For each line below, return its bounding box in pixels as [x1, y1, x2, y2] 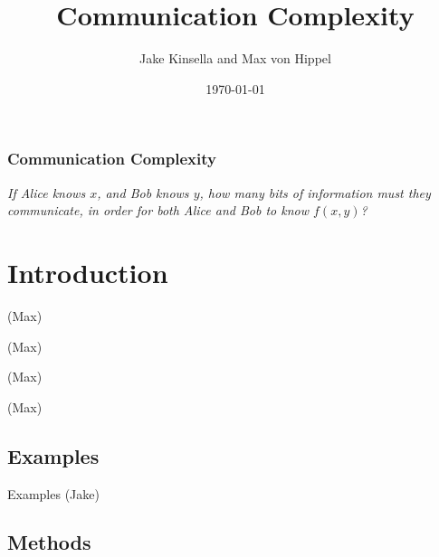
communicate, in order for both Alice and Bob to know [7, 201, 310, 220]
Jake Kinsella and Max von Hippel [139, 49, 331, 68]
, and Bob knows [97, 183, 189, 202]
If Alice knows [7, 183, 86, 202]
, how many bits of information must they [199, 183, 431, 202]
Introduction [7, 253, 168, 290]
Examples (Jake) [7, 484, 100, 503]
